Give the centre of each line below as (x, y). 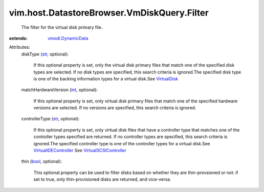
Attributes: (20, 47)
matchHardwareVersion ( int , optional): (59, 90)
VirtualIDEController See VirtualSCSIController (80, 151)
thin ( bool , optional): (42, 161)
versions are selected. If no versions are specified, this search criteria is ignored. (115, 108)
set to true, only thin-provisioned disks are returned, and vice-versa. (102, 179)
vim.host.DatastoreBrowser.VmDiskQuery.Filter (109, 13)
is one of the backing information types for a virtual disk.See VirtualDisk (106, 78)
